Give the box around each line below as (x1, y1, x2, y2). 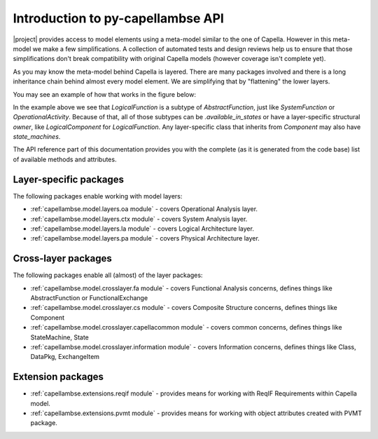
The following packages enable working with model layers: (13, 191, 183, 200)
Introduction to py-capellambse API (13, 11, 224, 26)
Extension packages (13, 371, 104, 383)
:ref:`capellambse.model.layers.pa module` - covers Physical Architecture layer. (30, 234, 260, 243)
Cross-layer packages (13, 252, 112, 264)
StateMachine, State (30, 333, 89, 342)
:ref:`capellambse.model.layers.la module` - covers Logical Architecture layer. (30, 224, 255, 233)
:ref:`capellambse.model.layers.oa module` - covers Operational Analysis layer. (30, 205, 258, 213)
